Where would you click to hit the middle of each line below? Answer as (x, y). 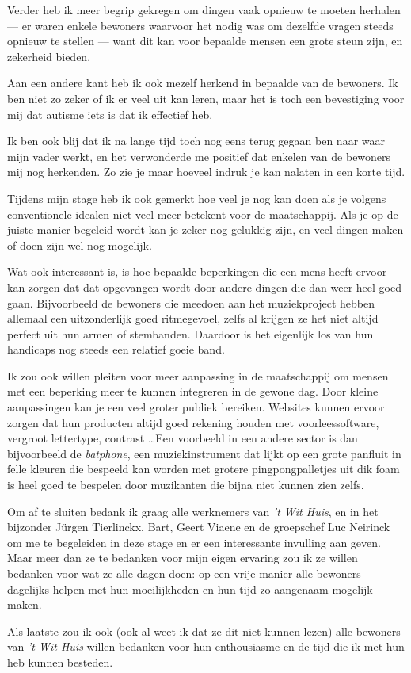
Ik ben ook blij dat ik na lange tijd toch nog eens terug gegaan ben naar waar (196, 141)
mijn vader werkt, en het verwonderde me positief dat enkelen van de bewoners (199, 156)
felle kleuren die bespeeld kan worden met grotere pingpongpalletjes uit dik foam (204, 469)
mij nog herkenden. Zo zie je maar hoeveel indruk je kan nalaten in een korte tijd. (206, 172)
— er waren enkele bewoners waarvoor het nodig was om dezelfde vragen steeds (200, 25)
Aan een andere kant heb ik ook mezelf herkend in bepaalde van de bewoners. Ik (203, 83)
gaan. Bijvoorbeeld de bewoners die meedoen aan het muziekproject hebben (191, 302)
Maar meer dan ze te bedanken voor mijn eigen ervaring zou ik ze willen (183, 558)
